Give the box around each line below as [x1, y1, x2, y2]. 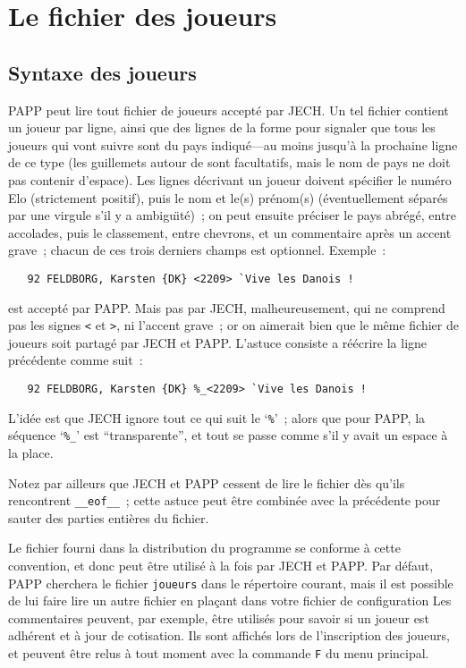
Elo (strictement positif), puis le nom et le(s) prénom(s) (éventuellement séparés [8, 188, 448, 207]
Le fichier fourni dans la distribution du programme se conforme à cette [8, 538, 401, 557]
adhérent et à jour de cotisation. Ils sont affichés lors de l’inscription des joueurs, [8, 626, 450, 645]
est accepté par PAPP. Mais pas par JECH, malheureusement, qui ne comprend [8, 298, 445, 317]
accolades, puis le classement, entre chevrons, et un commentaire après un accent [8, 223, 452, 241]
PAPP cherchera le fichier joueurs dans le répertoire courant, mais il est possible [8, 573, 453, 592]
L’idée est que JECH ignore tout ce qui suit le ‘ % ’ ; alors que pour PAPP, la [8, 408, 426, 427]
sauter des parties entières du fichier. [8, 508, 209, 527]
